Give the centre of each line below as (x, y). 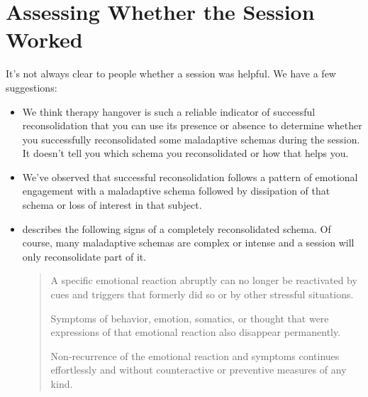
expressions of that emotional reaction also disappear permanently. (196, 332)
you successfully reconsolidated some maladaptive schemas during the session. (191, 139)
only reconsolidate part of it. (84, 256)
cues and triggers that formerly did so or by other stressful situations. (202, 294)
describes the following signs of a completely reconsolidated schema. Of (177, 228)
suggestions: (32, 87)
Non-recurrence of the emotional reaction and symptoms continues (195, 355)
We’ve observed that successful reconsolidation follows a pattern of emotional (190, 176)
